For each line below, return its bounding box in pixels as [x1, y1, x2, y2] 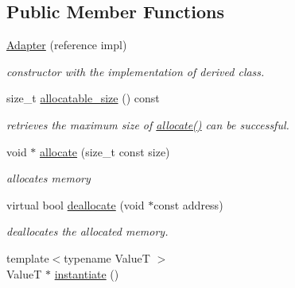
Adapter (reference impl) [6, 36, 127, 53]
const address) [153, 196, 223, 213]
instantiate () [54, 265, 119, 282]
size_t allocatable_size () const [6, 90, 160, 106]
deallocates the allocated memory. [6, 223, 169, 240]
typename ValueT [64, 249, 150, 266]
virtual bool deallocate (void [6, 196, 145, 213]
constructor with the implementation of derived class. [6, 63, 265, 79]
